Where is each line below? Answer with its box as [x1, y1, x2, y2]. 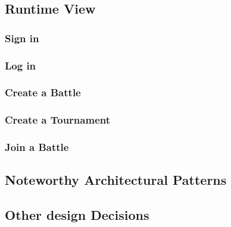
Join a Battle [5, 140, 69, 155]
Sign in [5, 30, 39, 45]
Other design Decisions [5, 206, 149, 224]
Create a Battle [5, 85, 81, 100]
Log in [5, 58, 36, 72]
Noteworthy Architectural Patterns [5, 171, 227, 189]
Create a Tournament [5, 112, 110, 127]
